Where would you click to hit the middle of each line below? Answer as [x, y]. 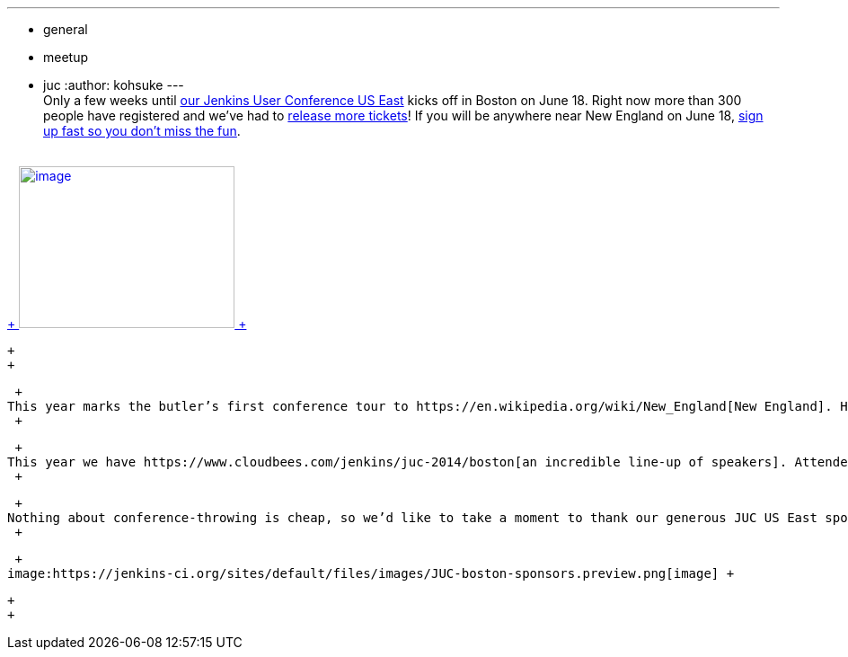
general [66, 29]
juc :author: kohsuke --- [114, 85]
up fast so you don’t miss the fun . [142, 131]
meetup [66, 57]
